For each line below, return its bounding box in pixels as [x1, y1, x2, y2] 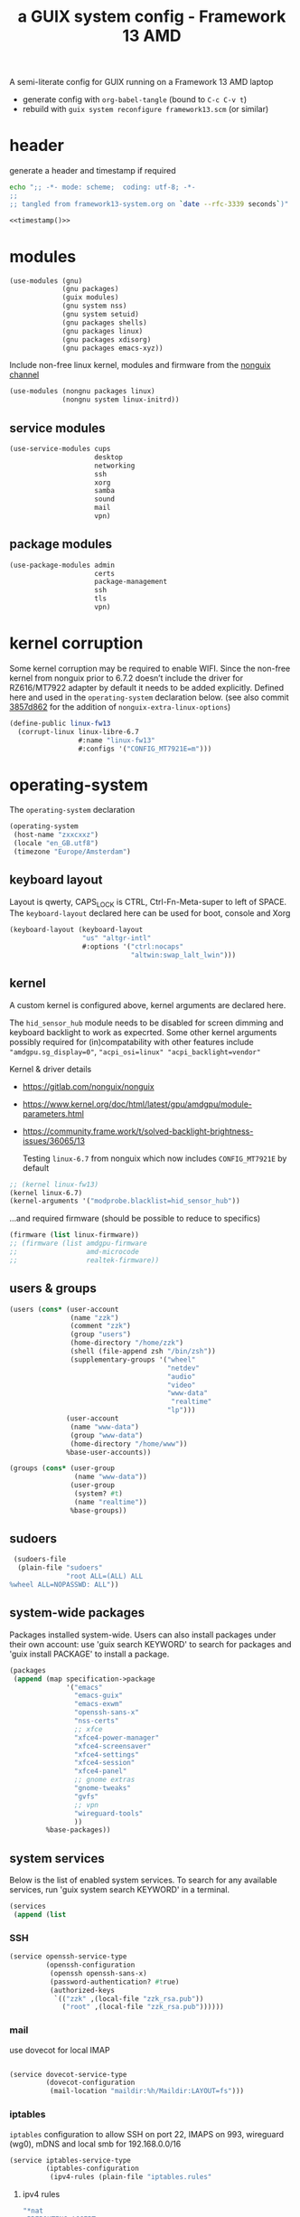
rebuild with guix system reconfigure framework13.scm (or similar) [22, 104, 269, 115]
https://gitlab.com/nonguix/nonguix [22, 1080, 155, 1091]
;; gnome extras [73, 1775, 136, 1785]
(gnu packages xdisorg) [61, 335, 152, 344]
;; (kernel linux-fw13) [9, 1180, 99, 1189]
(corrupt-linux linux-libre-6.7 [17, 727, 140, 736]
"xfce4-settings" [73, 1750, 140, 1759]
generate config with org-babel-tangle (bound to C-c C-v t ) [22, 94, 248, 105]
